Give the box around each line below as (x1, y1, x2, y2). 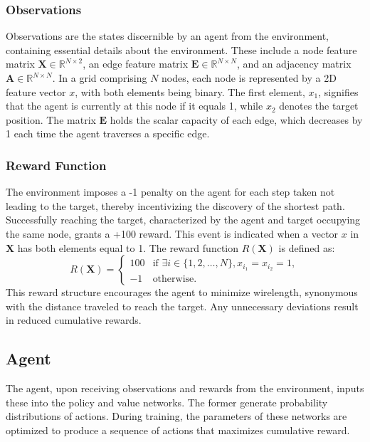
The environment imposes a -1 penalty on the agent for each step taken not (6, 184, 335, 199)
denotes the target (279, 98, 359, 113)
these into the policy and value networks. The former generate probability (6, 394, 328, 409)
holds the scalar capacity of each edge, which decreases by (110, 112, 363, 127)
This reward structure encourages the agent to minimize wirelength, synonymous (6, 285, 358, 300)
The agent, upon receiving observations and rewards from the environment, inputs (6, 381, 364, 396)
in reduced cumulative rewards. (6, 312, 142, 327)
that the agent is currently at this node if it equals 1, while (6, 98, 263, 113)
